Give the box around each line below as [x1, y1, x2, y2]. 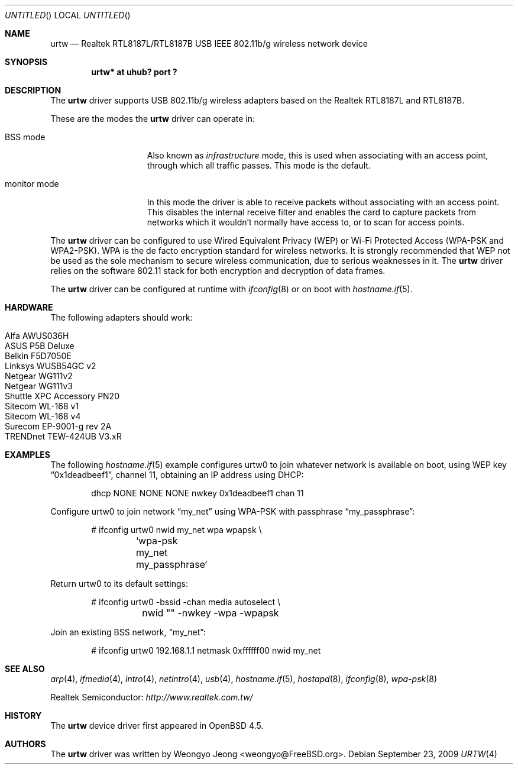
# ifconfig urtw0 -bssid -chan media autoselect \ [91, 597, 280, 607]
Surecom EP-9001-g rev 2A [5, 421, 112, 431]
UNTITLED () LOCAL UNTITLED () [5, 10, 131, 20]
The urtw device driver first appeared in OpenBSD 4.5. [50, 720, 264, 731]
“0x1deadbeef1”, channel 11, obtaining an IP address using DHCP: [50, 470, 304, 480]
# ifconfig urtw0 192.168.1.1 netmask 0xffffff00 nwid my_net [91, 645, 321, 655]
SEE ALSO [5, 664, 45, 674]
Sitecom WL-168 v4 [5, 411, 81, 421]
